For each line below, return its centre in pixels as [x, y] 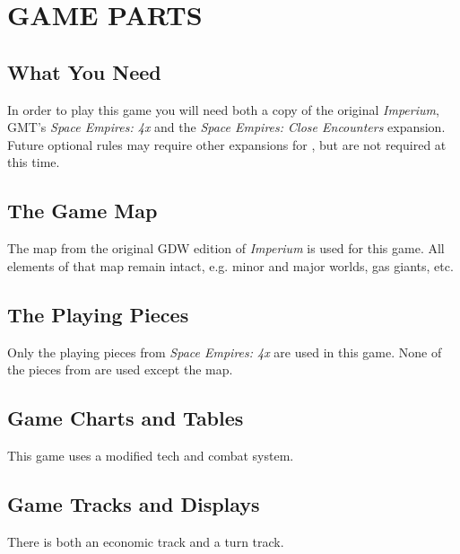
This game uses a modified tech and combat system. [151, 455]
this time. [34, 162]
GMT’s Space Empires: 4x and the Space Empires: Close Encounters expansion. [226, 127]
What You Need [84, 71]
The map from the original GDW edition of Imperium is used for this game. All [226, 248]
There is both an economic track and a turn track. [146, 541]
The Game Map [82, 211]
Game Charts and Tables [126, 418]
